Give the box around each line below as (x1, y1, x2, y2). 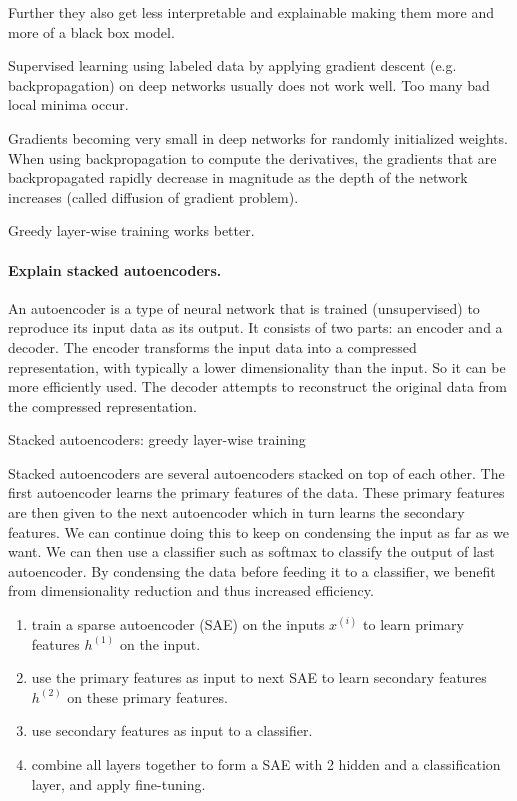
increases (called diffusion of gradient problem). (8, 186, 299, 207)
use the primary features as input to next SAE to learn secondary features (31, 667, 487, 688)
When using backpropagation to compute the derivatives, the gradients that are (8, 147, 497, 168)
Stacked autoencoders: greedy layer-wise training (8, 429, 306, 450)
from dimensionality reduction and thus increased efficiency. (8, 580, 374, 601)
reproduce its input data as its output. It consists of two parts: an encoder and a (8, 317, 503, 338)
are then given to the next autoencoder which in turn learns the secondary (8, 502, 465, 523)
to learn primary (363, 614, 464, 635)
